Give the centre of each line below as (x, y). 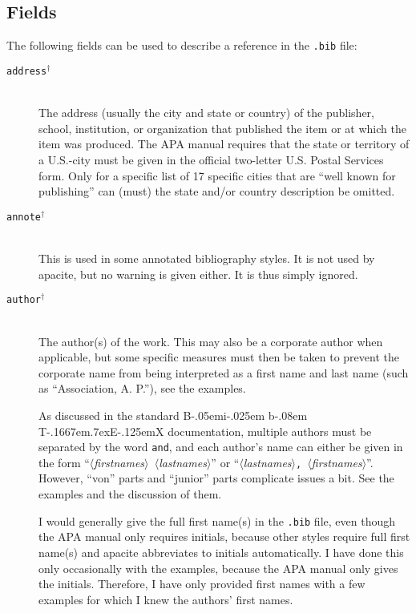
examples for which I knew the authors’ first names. (166, 599)
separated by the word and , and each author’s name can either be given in (221, 447)
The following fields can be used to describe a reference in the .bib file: (182, 45)
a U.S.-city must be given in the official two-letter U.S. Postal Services (211, 159)
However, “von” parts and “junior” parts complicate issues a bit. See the (216, 478)
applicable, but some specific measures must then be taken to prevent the (219, 357)
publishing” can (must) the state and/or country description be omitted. (217, 191)
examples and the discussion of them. (130, 494)
